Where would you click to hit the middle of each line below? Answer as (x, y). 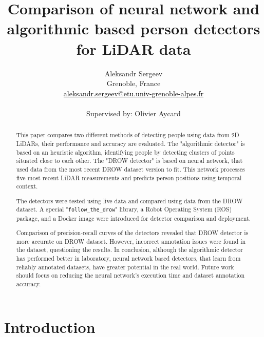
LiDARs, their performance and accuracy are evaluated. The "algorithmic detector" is (130, 143)
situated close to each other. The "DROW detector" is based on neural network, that (129, 161)
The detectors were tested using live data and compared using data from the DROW (129, 201)
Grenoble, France (134, 83)
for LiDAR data (134, 48)
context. (27, 186)
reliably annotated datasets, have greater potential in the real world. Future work (125, 267)
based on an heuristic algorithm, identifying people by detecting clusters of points (125, 152)
